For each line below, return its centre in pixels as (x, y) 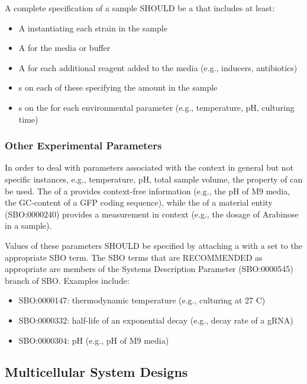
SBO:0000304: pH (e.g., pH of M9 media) (94, 340)
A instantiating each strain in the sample (93, 28)
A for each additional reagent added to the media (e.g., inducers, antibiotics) (158, 67)
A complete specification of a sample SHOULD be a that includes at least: (140, 8)
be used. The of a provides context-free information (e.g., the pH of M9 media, (148, 191)
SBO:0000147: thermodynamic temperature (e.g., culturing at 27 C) (142, 300)
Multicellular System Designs (96, 372)
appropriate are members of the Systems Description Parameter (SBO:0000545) (149, 269)
